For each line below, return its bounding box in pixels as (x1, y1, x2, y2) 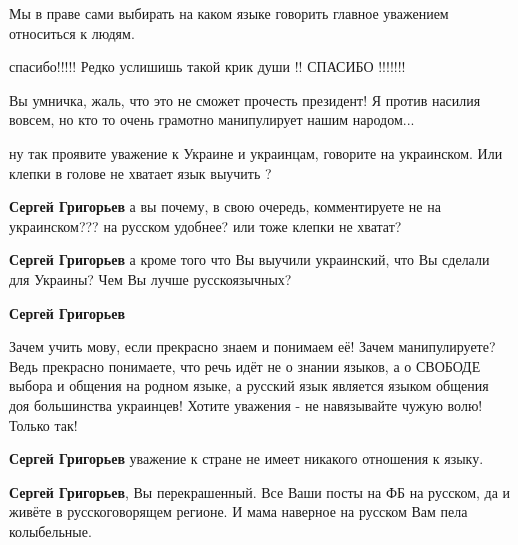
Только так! (9, 414, 78, 435)
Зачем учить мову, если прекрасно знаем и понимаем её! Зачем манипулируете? (9, 336, 496, 357)
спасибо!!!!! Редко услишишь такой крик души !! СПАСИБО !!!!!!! (9, 56, 406, 77)
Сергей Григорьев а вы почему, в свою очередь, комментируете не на (9, 196, 441, 217)
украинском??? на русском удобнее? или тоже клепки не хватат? (9, 215, 402, 236)
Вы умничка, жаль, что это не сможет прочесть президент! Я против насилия (9, 89, 481, 110)
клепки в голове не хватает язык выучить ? (9, 162, 272, 183)
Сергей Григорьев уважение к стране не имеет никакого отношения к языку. (9, 448, 484, 469)
